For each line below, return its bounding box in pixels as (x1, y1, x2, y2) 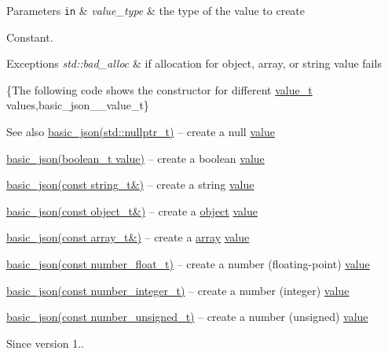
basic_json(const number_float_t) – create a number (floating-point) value (6, 256, 370, 271)
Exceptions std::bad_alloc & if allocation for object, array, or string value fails (6, 55, 382, 72)
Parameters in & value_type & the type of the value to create (6, 2, 306, 18)
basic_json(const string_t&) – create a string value (6, 176, 254, 193)
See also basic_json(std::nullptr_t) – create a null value (6, 124, 275, 140)
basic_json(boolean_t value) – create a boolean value (6, 149, 265, 166)
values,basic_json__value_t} (6, 97, 149, 113)
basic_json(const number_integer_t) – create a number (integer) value (6, 282, 350, 298)
